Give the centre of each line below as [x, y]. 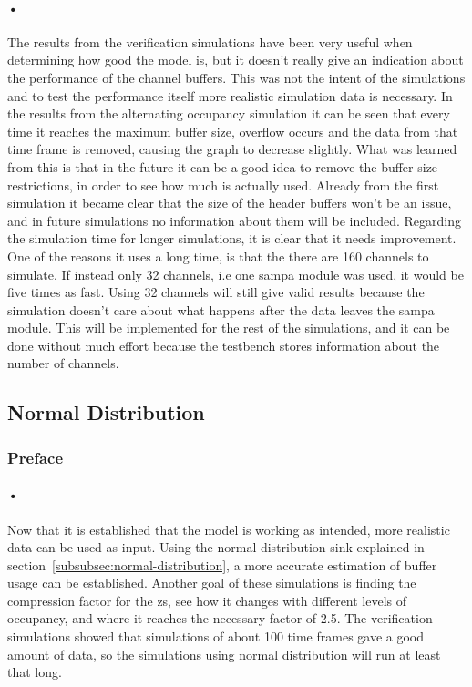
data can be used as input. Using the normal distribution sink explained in [216, 547]
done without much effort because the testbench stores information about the [224, 345]
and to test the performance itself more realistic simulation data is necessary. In [230, 95]
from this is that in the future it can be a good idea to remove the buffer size [223, 166]
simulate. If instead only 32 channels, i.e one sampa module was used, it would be [236, 274]
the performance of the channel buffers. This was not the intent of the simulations [236, 77]
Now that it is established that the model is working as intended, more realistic [229, 529]
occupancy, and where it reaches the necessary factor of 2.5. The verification [220, 618]
